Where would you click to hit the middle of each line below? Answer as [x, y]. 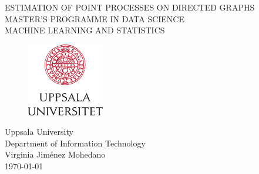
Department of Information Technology [75, 143]
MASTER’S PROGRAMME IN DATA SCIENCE [95, 18]
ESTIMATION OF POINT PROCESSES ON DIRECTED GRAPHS [130, 7]
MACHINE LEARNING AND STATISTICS [85, 30]
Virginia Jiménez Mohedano [55, 154]
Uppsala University [39, 132]
